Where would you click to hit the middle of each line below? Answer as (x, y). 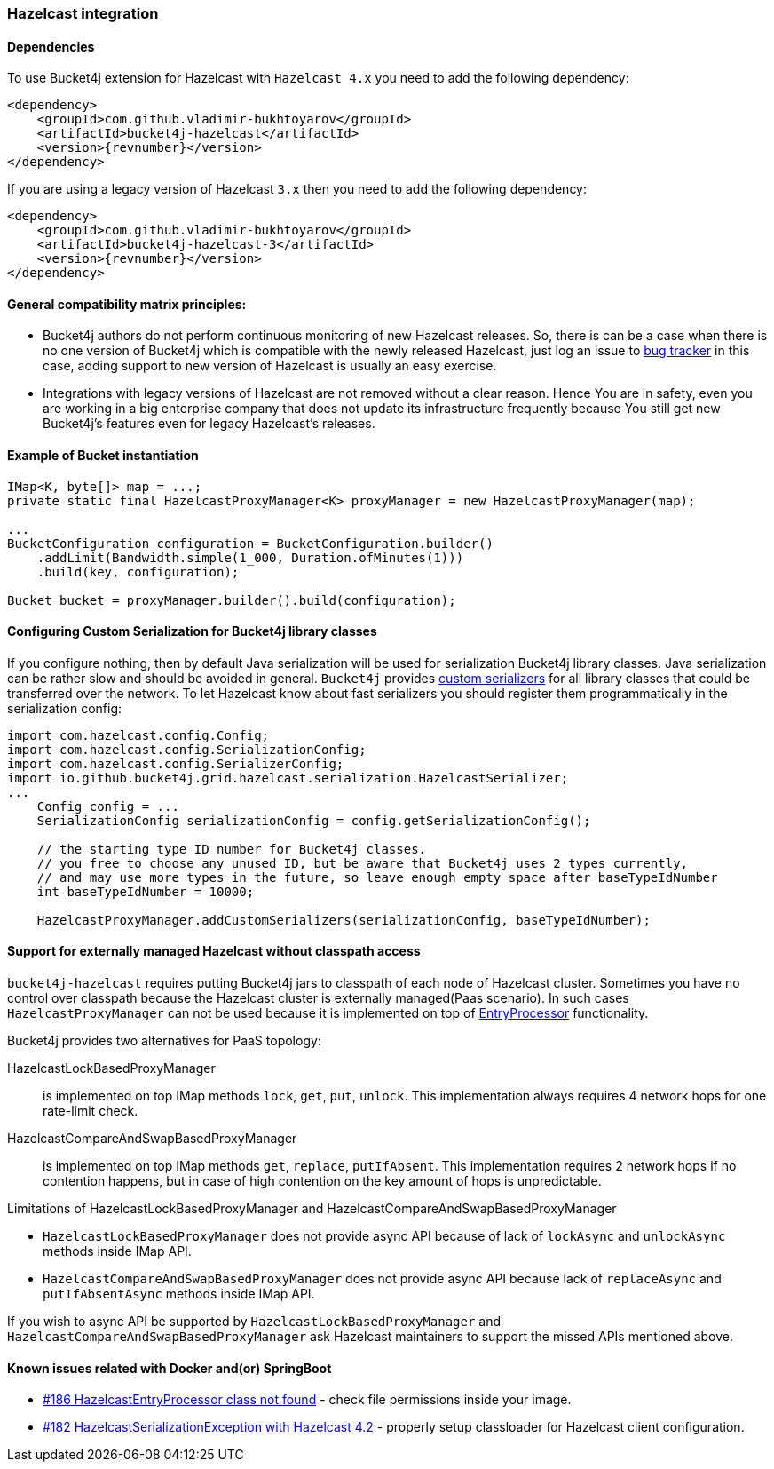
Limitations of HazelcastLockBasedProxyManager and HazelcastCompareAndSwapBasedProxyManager (312, 1209)
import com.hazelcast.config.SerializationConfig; (187, 749)
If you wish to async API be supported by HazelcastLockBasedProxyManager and (254, 1322)
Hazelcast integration (83, 13)
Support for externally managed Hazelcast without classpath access (214, 951)
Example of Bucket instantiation (103, 456)
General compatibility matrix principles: (127, 304)
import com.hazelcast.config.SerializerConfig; (176, 763)
